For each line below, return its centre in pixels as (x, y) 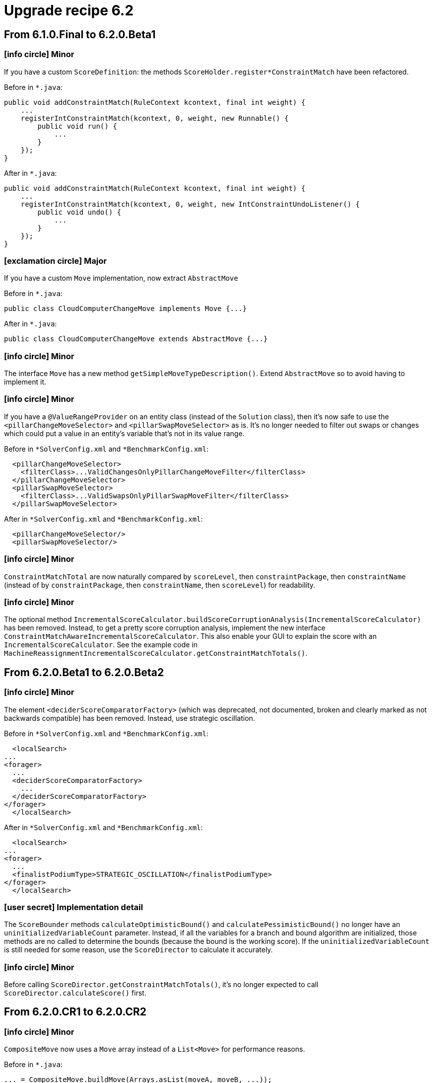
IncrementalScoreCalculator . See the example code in (101, 645)
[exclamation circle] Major (55, 261)
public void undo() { (79, 212)
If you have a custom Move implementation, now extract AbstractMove (121, 278)
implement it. (25, 382)
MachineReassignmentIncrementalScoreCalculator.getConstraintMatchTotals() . (156, 653)
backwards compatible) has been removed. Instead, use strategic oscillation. (130, 718)
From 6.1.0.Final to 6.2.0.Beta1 (80, 34)
